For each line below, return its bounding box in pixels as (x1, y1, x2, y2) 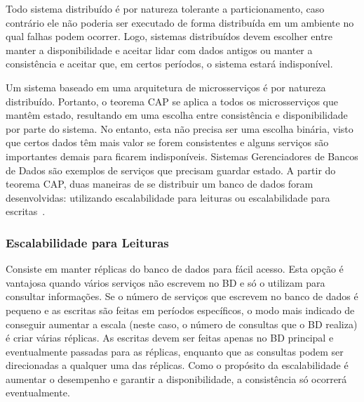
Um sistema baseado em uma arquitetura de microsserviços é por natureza (6, 79, 326, 94)
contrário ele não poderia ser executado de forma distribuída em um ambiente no (6, 15, 354, 30)
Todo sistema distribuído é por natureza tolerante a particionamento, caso (6, 1, 325, 15)
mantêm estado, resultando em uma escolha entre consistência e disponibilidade (6, 108, 348, 122)
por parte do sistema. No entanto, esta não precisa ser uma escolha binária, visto (6, 121, 353, 136)
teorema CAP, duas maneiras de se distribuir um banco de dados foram (6, 176, 314, 191)
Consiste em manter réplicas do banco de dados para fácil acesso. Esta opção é (6, 261, 344, 276)
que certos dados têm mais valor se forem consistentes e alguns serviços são (6, 135, 329, 150)
